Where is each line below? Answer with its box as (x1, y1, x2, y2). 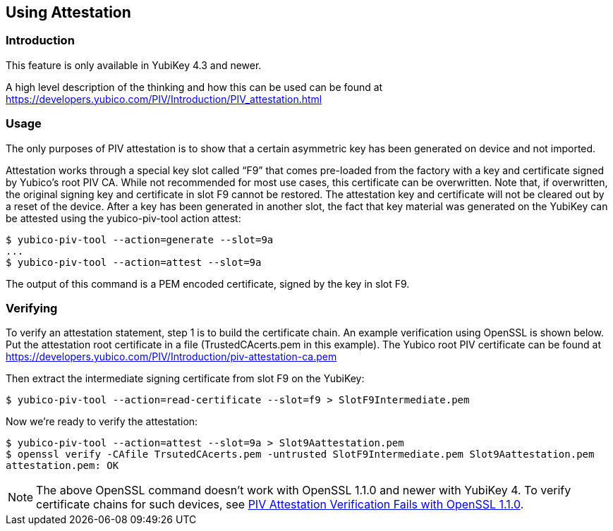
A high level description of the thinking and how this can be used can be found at (6, 80, 383, 93)
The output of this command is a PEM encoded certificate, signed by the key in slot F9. (6, 277, 410, 290)
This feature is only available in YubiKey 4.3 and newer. (6, 59, 262, 71)
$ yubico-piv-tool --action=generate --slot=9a (6, 233, 274, 245)
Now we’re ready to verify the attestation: (6, 415, 198, 428)
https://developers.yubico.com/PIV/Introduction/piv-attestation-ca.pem (6, 350, 337, 363)
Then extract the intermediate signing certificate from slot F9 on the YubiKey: (6, 372, 365, 385)
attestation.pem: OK (6, 460, 119, 472)
